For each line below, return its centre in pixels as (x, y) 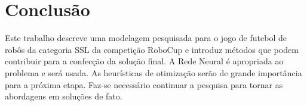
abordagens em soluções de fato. (64, 96)
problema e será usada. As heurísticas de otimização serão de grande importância (153, 72)
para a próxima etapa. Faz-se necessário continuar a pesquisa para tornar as (144, 84)
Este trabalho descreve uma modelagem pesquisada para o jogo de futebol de (146, 38)
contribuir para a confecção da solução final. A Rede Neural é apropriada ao (144, 61)
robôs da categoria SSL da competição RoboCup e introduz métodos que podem (152, 49)
